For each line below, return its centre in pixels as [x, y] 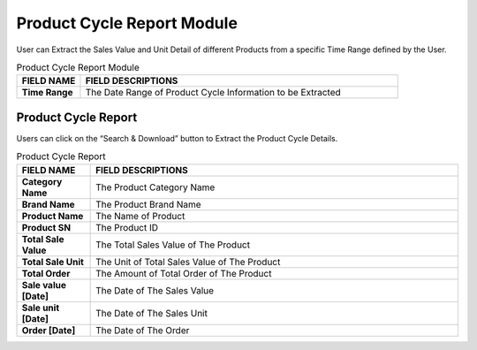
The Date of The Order [143, 330]
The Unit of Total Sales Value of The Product [188, 262]
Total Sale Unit [53, 262]
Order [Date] [49, 330]
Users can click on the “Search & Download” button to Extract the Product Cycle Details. [177, 138]
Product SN [46, 227]
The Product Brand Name [149, 204]
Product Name [53, 216]
